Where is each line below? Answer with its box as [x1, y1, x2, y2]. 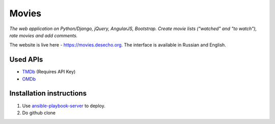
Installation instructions [9, 89, 87, 98]
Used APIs [9, 55, 43, 64]
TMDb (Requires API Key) [22, 69, 76, 75]
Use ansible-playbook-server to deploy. [22, 103, 105, 109]
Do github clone [22, 110, 56, 116]
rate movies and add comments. [9, 32, 78, 38]
